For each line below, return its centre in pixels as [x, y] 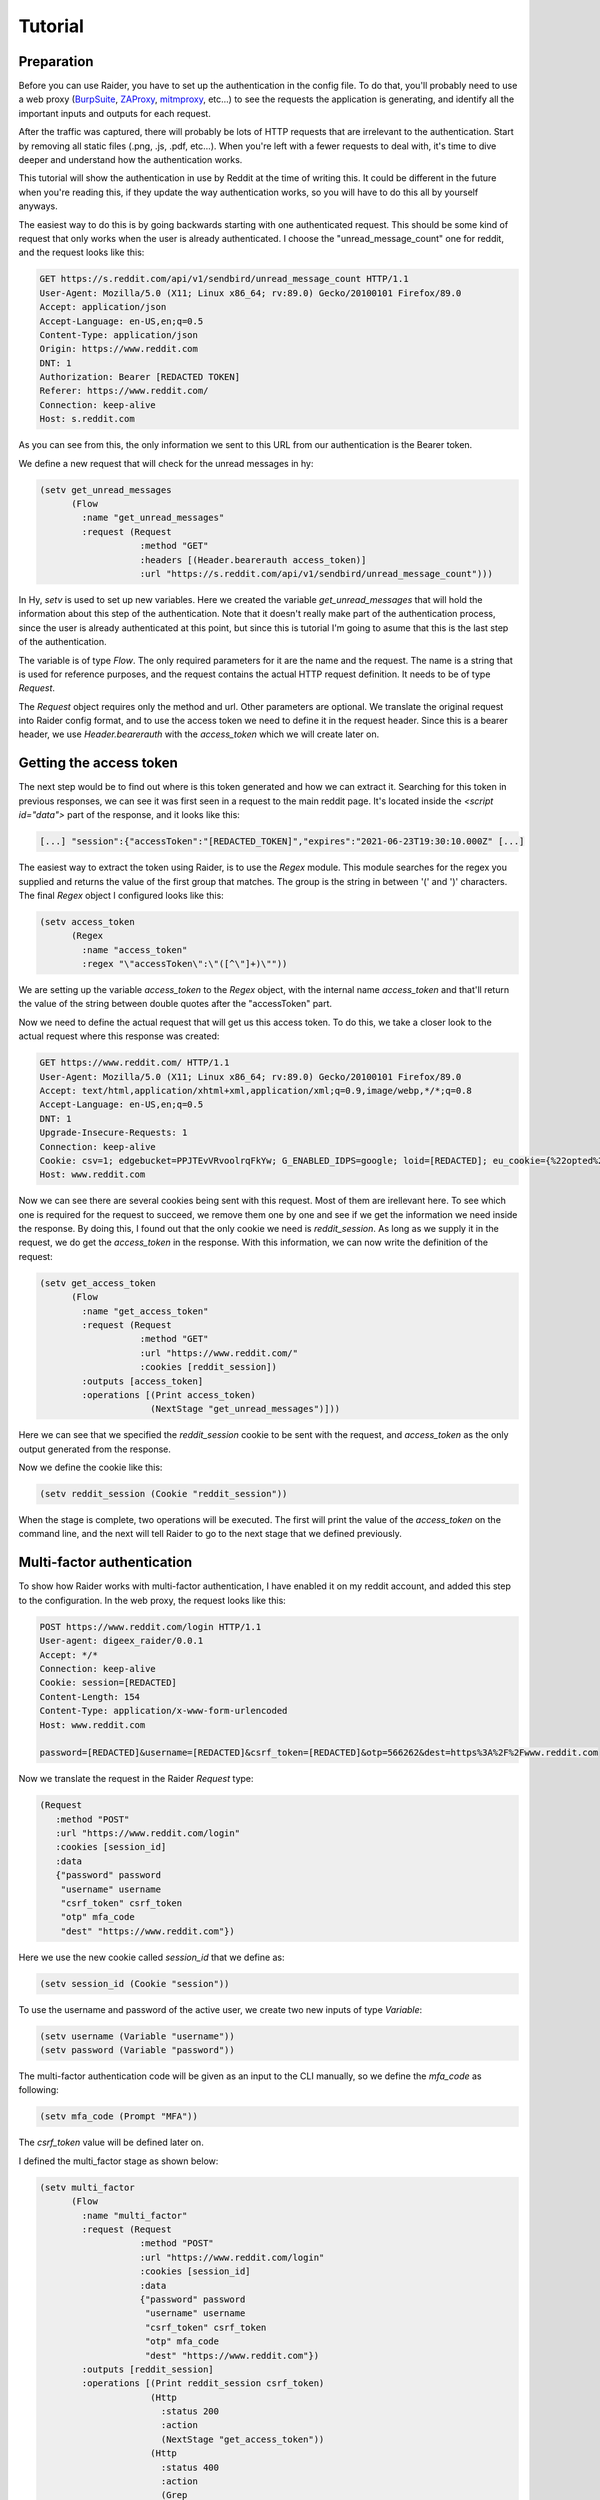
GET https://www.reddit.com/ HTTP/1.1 [134, 1063]
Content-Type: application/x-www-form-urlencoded [163, 1711]
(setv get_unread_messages [105, 489]
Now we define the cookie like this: [90, 1467]
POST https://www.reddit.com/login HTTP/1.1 [150, 1626]
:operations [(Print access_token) [169, 1394]
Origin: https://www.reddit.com [119, 349]
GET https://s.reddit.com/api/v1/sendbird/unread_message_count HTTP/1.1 [224, 279]
